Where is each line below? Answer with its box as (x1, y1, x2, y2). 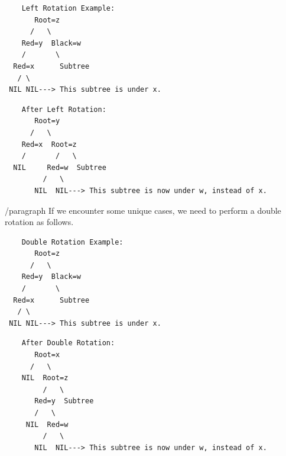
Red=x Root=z (21, 140, 77, 149)
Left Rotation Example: (21, 4, 115, 12)
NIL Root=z (21, 374, 69, 383)
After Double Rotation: (21, 339, 115, 348)
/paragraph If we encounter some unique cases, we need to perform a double (5, 204, 281, 216)
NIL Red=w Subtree (13, 163, 106, 172)
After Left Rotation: (21, 105, 106, 114)
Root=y (34, 117, 60, 126)
